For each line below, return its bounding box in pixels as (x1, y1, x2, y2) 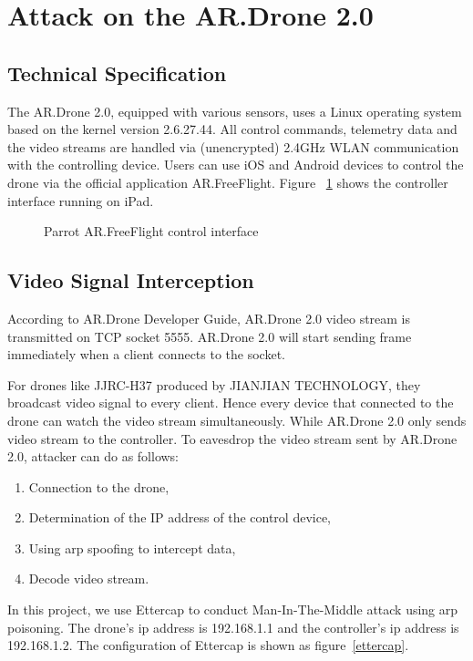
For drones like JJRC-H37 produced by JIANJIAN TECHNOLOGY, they (7, 375, 421, 394)
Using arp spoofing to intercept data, (28, 538, 236, 557)
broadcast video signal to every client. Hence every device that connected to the (7, 393, 454, 412)
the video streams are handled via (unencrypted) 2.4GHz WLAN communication (7, 137, 459, 156)
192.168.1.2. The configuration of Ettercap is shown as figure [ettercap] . (7, 635, 409, 655)
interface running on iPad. (7, 191, 154, 210)
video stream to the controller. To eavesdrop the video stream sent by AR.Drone (7, 429, 458, 448)
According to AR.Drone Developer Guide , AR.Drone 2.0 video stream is (7, 308, 411, 327)
